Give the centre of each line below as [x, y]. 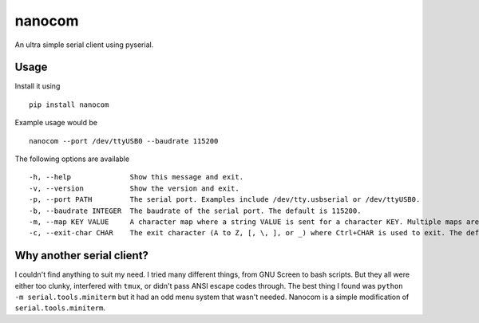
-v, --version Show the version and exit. [134, 188]
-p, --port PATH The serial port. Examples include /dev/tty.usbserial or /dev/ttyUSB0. [225, 200]
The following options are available [72, 159]
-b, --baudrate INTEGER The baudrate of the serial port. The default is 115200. [195, 211]
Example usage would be [56, 123]
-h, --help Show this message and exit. [136, 177]
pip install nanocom [69, 104]
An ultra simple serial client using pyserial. [84, 45]
